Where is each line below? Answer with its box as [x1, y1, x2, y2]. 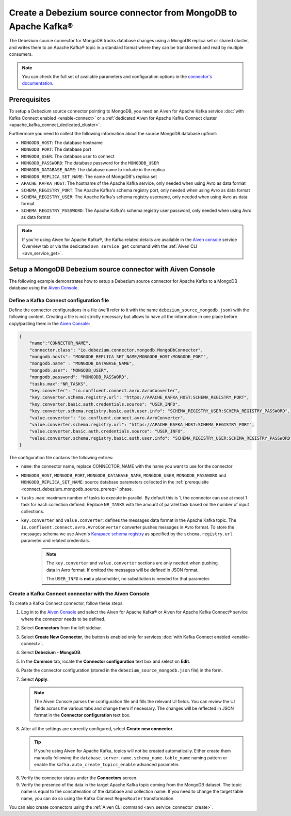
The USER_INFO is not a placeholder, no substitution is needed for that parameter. [46, 576, 210, 581]
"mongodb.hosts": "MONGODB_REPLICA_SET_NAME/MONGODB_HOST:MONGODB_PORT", [29, 354, 209, 359]
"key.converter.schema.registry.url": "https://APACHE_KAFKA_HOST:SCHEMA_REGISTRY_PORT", [29, 395, 250, 400]
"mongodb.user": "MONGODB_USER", [29, 368, 109, 373]
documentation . [22, 80, 54, 86]
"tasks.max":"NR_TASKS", [29, 381, 89, 386]
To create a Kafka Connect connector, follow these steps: [9, 600, 124, 606]
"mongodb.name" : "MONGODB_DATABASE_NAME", [29, 361, 134, 366]
